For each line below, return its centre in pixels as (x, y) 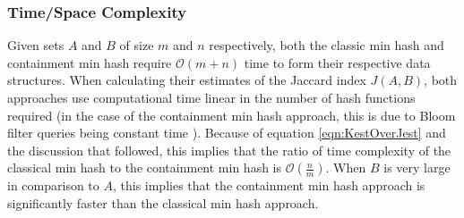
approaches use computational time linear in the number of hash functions (211, 97)
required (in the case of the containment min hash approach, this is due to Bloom (232, 115)
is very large (417, 168)
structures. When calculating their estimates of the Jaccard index (187, 80)
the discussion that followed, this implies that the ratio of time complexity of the (229, 150)
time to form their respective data (337, 62)
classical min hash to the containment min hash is (145, 168)
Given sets (36, 45)
